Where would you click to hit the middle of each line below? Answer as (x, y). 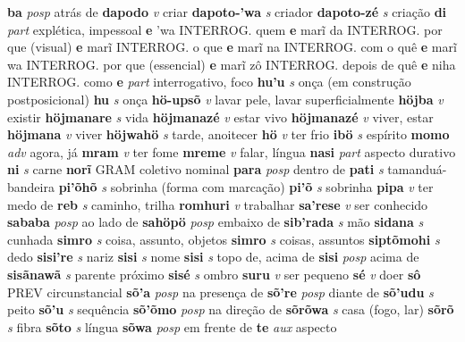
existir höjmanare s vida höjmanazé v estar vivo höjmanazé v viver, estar (220, 117)
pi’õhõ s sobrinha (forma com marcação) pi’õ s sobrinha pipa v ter (246, 186)
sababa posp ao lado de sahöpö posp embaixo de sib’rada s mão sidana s (216, 222)
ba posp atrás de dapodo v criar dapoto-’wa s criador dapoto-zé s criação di (227, 12)
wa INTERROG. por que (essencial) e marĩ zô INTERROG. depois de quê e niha (232, 64)
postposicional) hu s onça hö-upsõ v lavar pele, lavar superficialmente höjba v (225, 99)
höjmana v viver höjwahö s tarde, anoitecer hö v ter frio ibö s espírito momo (228, 134)
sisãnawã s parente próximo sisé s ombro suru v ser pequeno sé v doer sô (214, 274)
